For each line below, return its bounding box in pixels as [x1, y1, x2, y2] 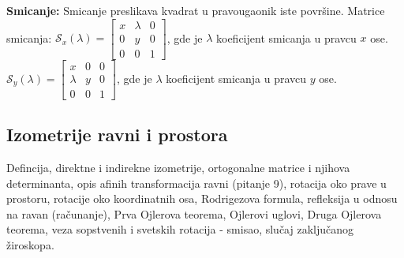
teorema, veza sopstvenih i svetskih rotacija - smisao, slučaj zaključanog [6, 221, 354, 237]
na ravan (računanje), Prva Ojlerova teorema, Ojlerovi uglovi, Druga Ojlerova [6, 205, 382, 222]
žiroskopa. [6, 236, 54, 252]
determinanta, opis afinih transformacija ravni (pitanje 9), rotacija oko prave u [6, 174, 387, 191]
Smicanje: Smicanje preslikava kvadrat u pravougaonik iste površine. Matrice [6, 2, 385, 18]
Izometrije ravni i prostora [6, 122, 228, 147]
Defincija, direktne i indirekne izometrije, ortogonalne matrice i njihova [6, 159, 350, 175]
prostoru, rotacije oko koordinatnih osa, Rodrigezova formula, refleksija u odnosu [6, 190, 398, 207]
